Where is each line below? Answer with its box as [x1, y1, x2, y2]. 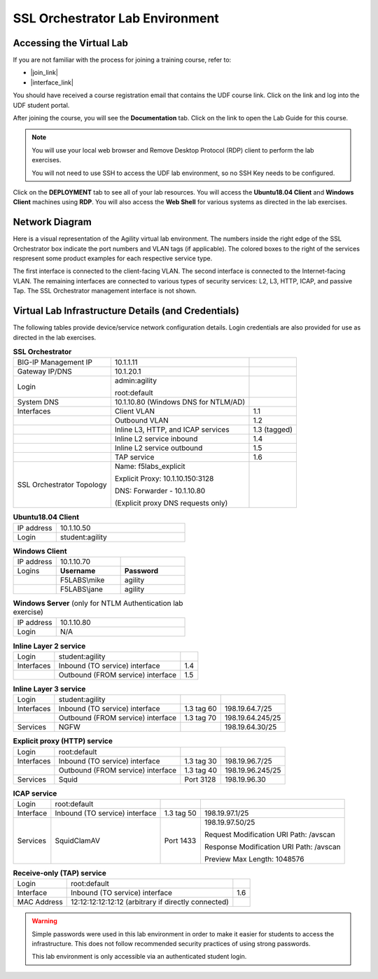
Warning [31, 917, 57, 925]
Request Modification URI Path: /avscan [204, 829, 335, 839]
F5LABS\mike [59, 575, 105, 585]
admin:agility [114, 376, 157, 386]
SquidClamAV [55, 836, 101, 845]
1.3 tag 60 [184, 704, 217, 714]
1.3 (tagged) [253, 425, 293, 435]
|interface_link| [30, 78, 73, 87]
